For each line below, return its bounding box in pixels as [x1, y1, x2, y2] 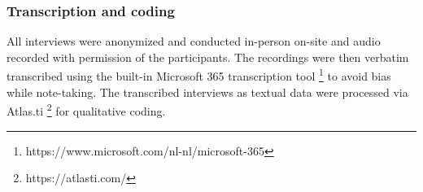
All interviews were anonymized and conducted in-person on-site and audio [7, 33, 381, 50]
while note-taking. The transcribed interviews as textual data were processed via [7, 83, 408, 100]
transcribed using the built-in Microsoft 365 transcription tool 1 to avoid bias [7, 65, 391, 85]
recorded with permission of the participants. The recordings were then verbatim [7, 48, 409, 65]
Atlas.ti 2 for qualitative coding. [7, 100, 166, 119]
